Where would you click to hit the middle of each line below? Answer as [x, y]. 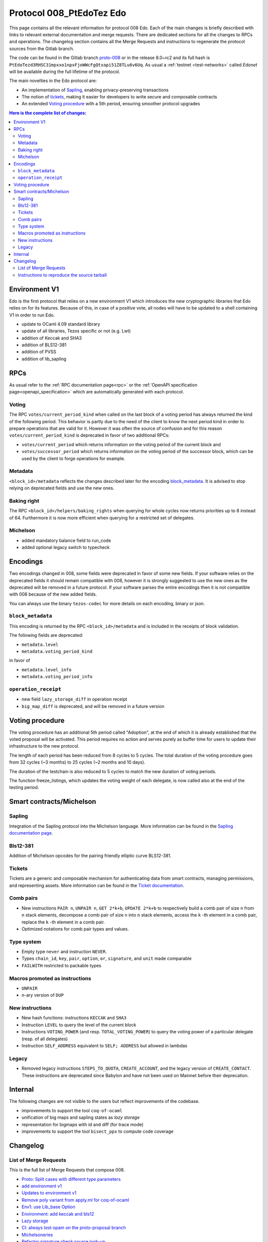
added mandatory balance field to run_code [66, 540]
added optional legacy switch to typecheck [66, 547]
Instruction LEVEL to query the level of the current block [79, 1025]
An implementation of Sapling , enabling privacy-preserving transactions [95, 90]
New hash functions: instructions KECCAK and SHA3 [74, 1018]
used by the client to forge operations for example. [73, 458]
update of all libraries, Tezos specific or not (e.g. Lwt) [76, 331]
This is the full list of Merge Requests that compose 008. [67, 1170]
